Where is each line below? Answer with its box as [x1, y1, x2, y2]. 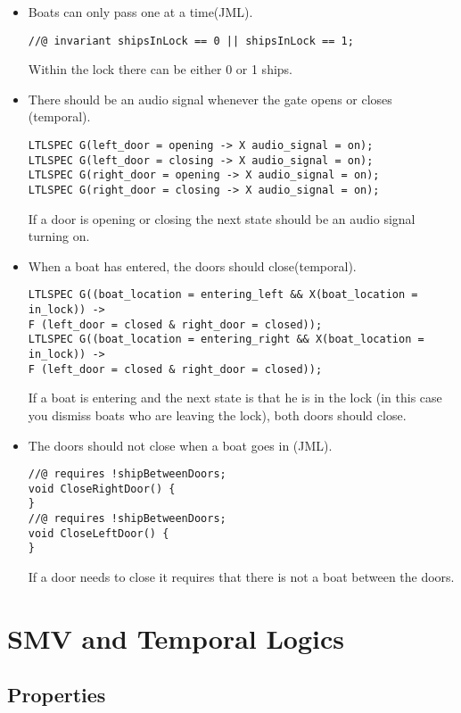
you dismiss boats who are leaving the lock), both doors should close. [28, 405, 407, 424]
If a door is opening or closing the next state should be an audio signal [28, 209, 416, 228]
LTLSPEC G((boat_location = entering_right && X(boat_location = [28, 333, 424, 346]
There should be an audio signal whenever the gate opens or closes [28, 89, 392, 108]
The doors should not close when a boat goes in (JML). [28, 435, 333, 454]
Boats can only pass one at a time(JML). [28, 3, 253, 21]
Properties [7, 681, 106, 709]
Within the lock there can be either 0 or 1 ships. [28, 60, 293, 79]
